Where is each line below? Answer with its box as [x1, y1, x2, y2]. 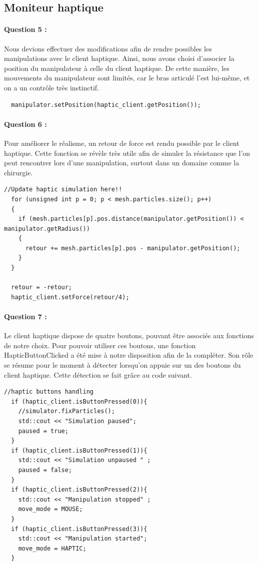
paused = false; [18, 466, 72, 474]
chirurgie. [4, 167, 33, 177]
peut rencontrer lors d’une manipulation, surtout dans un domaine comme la [4, 157, 239, 168]
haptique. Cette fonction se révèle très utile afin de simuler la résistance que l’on [4, 147, 250, 158]
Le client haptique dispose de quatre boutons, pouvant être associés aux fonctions [4, 330, 254, 341]
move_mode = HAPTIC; [18, 545, 86, 552]
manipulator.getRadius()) [4, 225, 90, 232]
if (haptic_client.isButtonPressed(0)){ [11, 398, 147, 405]
